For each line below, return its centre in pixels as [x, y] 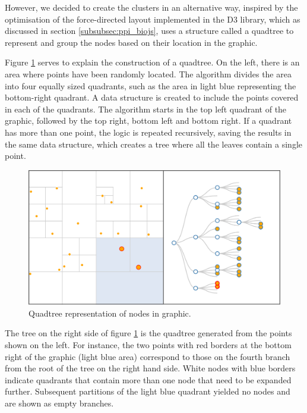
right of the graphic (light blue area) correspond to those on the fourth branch [148, 356]
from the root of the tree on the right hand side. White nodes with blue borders [150, 368]
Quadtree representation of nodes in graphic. [110, 313]
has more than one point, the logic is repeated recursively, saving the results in [148, 132]
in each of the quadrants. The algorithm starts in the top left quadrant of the [146, 109]
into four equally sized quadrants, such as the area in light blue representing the [151, 85]
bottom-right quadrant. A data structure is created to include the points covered [152, 97]
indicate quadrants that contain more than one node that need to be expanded [148, 379]
